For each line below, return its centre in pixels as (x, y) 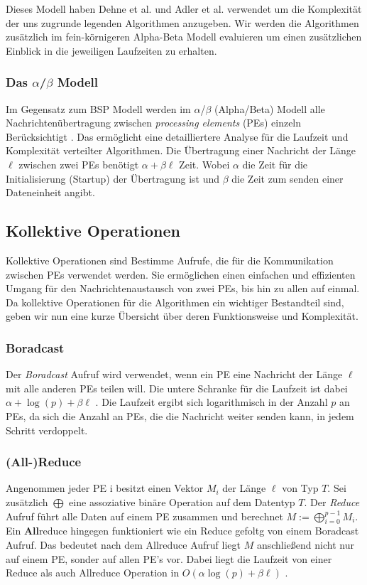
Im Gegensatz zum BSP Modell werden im (98, 108)
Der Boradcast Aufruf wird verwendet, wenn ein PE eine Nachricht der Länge (174, 374)
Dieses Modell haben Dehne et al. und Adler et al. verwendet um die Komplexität (184, 9)
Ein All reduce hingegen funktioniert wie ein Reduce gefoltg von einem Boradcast (182, 531)
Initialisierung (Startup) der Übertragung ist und (113, 178)
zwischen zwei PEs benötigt (79, 164)
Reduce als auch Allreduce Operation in (93, 573)
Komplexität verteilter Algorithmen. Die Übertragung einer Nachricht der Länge (181, 150)
